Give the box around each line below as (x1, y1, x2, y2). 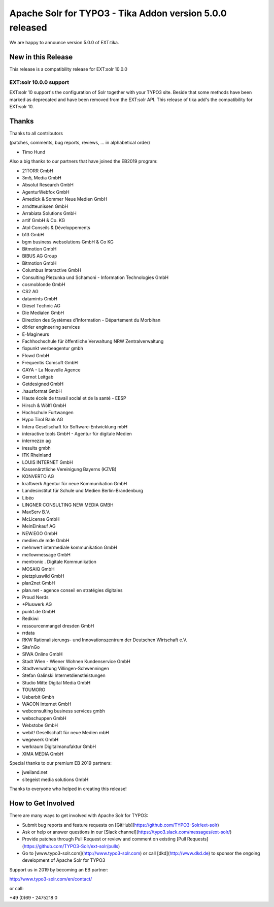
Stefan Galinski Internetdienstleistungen (22, 672, 106, 678)
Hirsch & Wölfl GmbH (22, 402, 66, 409)
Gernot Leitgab (22, 373, 54, 380)
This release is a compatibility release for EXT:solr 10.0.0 (9, 66, 128, 72)
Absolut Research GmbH (22, 182, 74, 188)
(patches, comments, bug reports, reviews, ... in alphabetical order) (9, 140, 150, 146)
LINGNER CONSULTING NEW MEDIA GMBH (22, 502, 114, 508)
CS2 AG (22, 289, 39, 295)
